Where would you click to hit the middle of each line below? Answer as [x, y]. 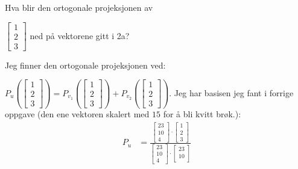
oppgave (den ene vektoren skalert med [77, 114]
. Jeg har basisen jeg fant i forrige [231, 92]
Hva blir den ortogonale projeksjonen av [79, 7]
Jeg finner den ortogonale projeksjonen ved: [85, 65]
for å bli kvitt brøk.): [202, 114]
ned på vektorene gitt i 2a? [80, 35]
